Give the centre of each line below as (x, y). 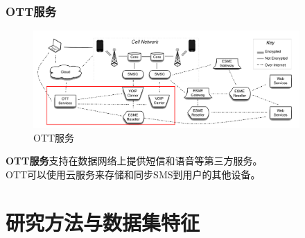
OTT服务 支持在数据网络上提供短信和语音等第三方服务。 (134, 161)
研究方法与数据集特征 (103, 222)
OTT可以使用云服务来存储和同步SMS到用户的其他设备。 (133, 174)
